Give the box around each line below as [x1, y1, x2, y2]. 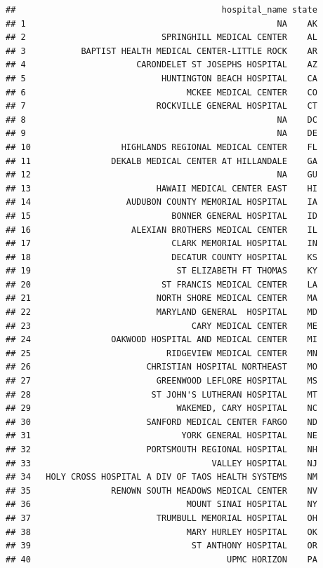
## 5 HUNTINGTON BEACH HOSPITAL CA [6, 73, 317, 83]
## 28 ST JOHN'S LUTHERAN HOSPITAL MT [6, 389, 317, 400]
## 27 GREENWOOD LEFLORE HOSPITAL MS [6, 376, 317, 386]
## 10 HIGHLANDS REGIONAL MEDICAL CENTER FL [6, 142, 317, 152]
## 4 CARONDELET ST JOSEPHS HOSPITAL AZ [6, 60, 317, 70]
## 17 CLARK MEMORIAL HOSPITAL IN [6, 238, 317, 249]
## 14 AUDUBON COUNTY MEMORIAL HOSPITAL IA [6, 197, 317, 208]
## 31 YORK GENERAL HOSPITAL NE [6, 431, 317, 441]
